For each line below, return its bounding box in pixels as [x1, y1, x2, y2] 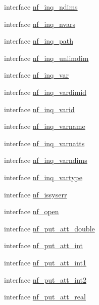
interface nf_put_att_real [4, 291, 86, 302]
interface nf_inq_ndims [4, 2, 78, 12]
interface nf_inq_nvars [4, 18, 75, 29]
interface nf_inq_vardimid [4, 86, 87, 97]
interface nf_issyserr [4, 189, 67, 199]
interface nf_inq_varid [4, 104, 75, 114]
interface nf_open [4, 206, 59, 217]
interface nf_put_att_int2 [4, 274, 87, 285]
